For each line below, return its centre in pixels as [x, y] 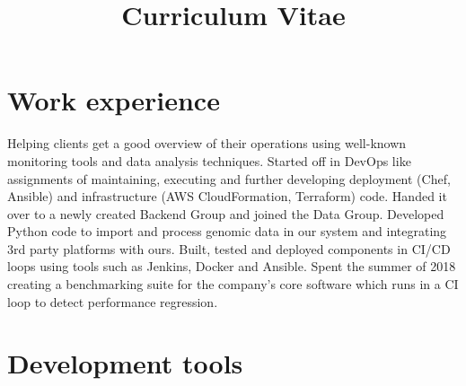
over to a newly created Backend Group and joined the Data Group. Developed [226, 213]
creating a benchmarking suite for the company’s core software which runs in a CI [233, 284]
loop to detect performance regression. [113, 301]
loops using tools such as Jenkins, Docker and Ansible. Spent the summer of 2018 [232, 266]
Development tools [125, 363]
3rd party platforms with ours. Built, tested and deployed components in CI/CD [229, 248]
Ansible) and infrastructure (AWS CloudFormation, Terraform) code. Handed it [227, 196]
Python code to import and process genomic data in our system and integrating [227, 231]
